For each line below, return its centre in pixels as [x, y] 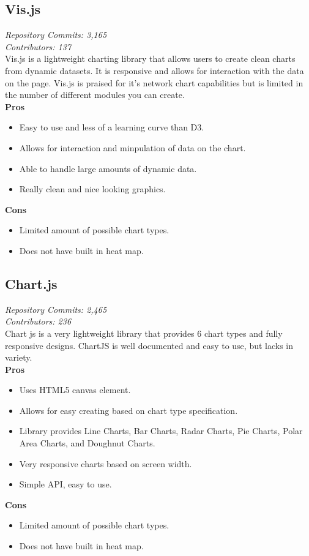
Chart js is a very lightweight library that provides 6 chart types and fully [144, 333]
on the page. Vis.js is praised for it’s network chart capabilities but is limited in [154, 82]
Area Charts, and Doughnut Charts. [87, 443]
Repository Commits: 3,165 [56, 35]
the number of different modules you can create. [95, 95]
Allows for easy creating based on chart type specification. [128, 410]
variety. [19, 357]
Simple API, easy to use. [65, 484]
